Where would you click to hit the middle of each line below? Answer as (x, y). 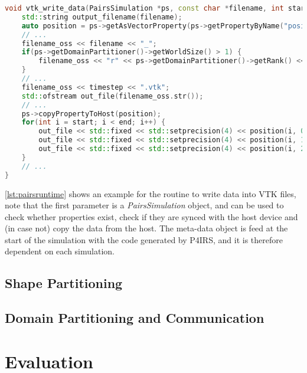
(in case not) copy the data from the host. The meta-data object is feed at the (146, 228)
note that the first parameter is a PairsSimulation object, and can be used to (144, 205)
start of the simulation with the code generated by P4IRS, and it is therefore (144, 239)
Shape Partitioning (64, 283)
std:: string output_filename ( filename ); (102, 17)
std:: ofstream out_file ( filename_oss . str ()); (112, 96)
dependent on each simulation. (60, 251)
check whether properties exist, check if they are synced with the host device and (151, 216)
